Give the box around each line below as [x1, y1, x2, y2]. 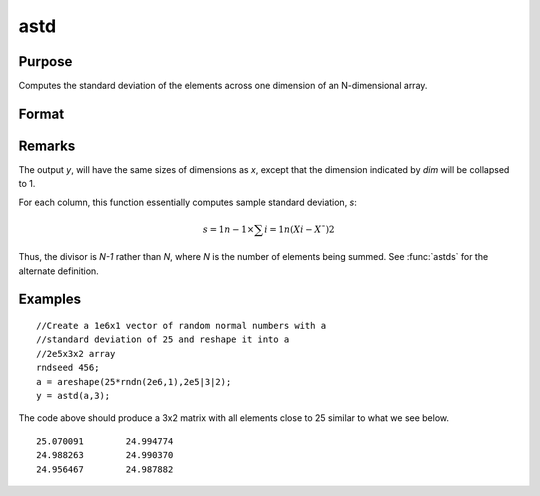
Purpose [18, 53, 73, 70]
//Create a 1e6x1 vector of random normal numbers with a [36, 320, 327, 332]
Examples [18, 291, 82, 308]
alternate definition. [18, 265, 99, 277]
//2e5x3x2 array [36, 348, 116, 359]
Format [18, 105, 65, 122]
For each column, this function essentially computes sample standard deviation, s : [18, 196, 357, 208]
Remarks [18, 137, 76, 154]
